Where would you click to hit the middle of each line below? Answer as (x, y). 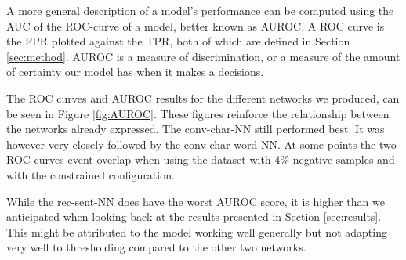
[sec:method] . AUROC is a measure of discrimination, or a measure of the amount (203, 56)
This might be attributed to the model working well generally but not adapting (197, 231)
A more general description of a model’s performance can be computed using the (200, 10)
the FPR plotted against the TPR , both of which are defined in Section (178, 41)
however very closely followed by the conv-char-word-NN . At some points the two (201, 144)
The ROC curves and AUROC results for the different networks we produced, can (203, 97)
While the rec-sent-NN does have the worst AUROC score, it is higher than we (196, 201)
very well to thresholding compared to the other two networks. (156, 247)
